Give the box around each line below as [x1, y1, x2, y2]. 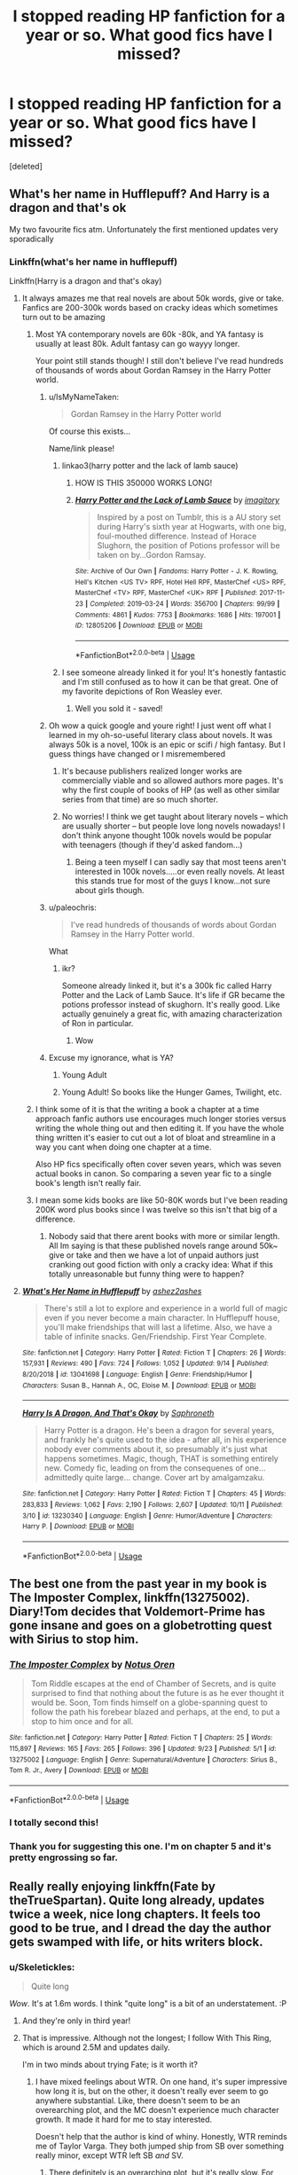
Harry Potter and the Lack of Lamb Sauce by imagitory [74, 495, 280, 506]
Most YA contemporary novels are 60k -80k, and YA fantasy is [35, 329, 264, 340]
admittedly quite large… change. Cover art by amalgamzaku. [43, 1472, 265, 1483]
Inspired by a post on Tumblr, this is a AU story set [97, 512, 281, 522]
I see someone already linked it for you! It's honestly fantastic [61, 667, 286, 678]
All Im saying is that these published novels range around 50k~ [48, 1240, 278, 1251]
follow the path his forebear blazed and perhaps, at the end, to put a [30, 1707, 281, 1717]
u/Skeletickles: [9, 1960, 75, 1973]
